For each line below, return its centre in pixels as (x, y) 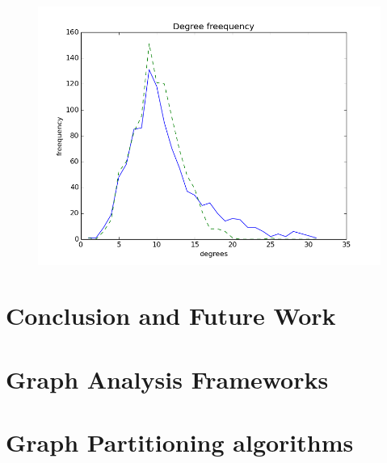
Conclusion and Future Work (171, 316)
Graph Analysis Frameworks (167, 379)
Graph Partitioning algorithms (180, 442)
